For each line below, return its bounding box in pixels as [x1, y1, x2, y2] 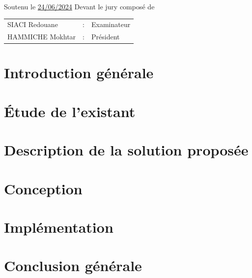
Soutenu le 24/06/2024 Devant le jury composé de [4, 1, 155, 11]
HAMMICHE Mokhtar [7, 31, 76, 42]
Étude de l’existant [4, 101, 136, 121]
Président [91, 31, 120, 42]
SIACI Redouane [7, 19, 58, 30]
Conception [4, 178, 83, 198]
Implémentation [4, 216, 113, 237]
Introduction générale [4, 62, 154, 83]
